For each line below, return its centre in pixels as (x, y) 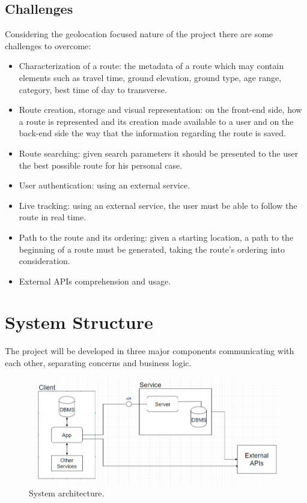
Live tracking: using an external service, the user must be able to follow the (158, 205)
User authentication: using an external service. (105, 185)
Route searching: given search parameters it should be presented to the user (159, 153)
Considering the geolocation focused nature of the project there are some (139, 34)
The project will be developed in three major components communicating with (150, 351)
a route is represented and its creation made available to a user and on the (156, 121)
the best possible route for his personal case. (101, 165)
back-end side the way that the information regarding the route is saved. (152, 133)
